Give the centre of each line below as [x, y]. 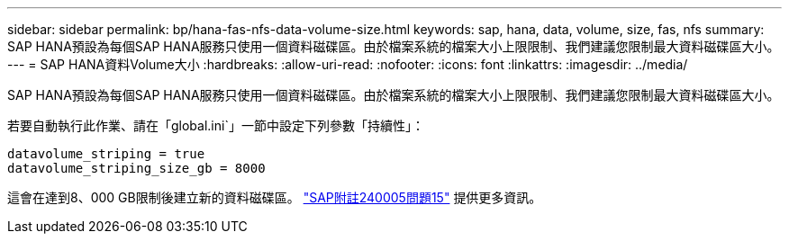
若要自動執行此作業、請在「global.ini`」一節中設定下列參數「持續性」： [216, 125]
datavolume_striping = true [106, 154]
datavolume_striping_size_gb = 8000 [136, 168]
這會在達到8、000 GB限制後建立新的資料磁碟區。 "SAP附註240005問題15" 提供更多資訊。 [275, 197]
